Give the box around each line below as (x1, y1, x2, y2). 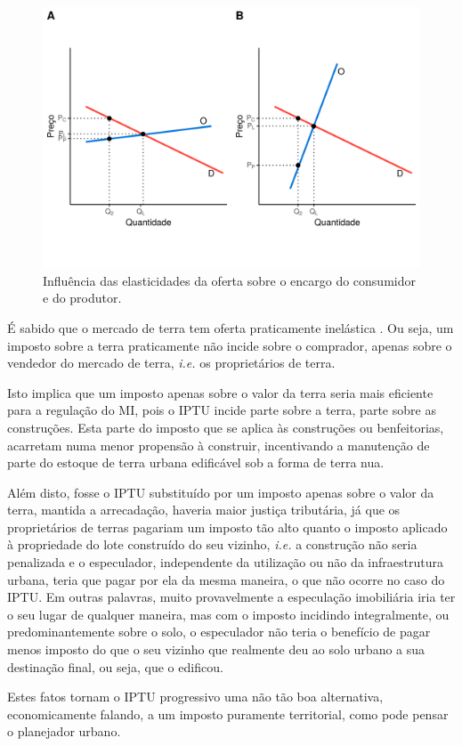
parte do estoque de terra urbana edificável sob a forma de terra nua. (7, 453, 385, 472)
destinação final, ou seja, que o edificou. (7, 657, 223, 676)
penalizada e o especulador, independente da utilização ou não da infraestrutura (7, 553, 443, 572)
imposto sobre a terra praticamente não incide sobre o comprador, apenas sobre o (7, 336, 452, 354)
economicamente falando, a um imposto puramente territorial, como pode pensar (7, 704, 449, 723)
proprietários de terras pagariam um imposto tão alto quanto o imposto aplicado (7, 517, 448, 536)
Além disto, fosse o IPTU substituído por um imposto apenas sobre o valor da (7, 482, 434, 501)
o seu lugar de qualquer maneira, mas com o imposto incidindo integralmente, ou (7, 604, 450, 623)
